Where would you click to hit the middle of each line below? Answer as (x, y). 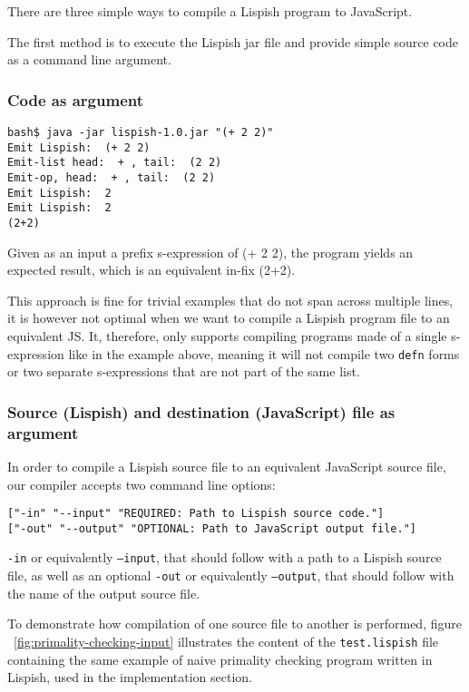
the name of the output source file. (104, 593)
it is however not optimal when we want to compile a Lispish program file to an (229, 318)
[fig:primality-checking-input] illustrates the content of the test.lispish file (226, 641)
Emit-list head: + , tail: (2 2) (115, 163)
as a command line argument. (89, 59)
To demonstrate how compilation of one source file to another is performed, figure (234, 624)
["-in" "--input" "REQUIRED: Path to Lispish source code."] (196, 514)
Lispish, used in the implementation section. (130, 677)
